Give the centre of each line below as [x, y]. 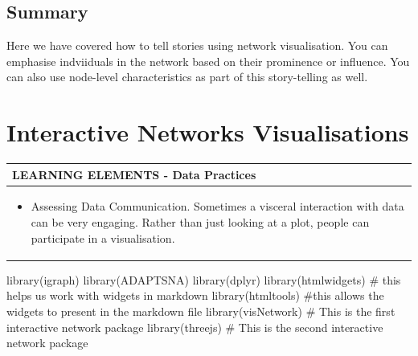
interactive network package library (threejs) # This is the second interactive [195, 327]
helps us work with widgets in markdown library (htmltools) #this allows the [195, 295]
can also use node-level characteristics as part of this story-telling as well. [187, 77]
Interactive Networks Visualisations [208, 132]
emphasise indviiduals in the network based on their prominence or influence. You [208, 61]
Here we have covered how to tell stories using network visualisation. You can [197, 45]
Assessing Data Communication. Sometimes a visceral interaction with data [217, 206]
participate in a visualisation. [103, 237]
